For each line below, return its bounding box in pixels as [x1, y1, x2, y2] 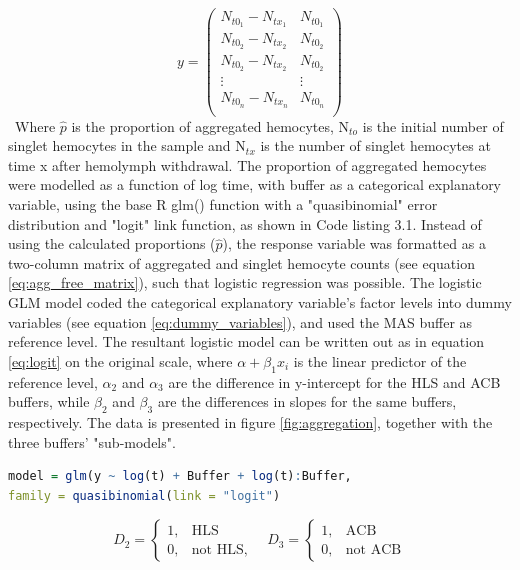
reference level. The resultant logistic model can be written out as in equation [8, 331, 484, 352]
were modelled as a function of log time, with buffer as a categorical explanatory [8, 174, 502, 195]
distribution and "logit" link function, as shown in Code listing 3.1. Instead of [8, 213, 482, 234]
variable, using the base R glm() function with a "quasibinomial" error [8, 194, 438, 215]
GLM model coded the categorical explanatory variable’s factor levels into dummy [8, 292, 512, 313]
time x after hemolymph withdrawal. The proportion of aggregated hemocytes [8, 154, 487, 175]
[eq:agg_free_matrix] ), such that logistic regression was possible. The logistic [8, 272, 482, 293]
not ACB [345, 542, 402, 557]
